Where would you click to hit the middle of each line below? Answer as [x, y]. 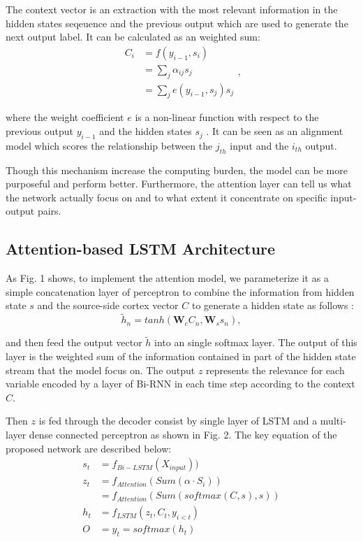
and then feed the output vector [74, 342]
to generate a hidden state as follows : [273, 305]
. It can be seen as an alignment [275, 131]
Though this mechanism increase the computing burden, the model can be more [177, 170]
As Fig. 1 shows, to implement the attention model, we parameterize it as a [167, 278]
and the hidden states [146, 131]
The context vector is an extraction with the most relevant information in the [172, 9]
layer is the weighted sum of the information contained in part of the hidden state [181, 356]
